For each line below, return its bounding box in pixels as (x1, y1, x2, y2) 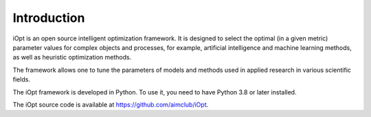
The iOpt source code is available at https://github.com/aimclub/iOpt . (12, 100, 209, 109)
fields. (12, 75, 31, 83)
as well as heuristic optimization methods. (12, 53, 132, 62)
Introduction (12, 10, 85, 25)
